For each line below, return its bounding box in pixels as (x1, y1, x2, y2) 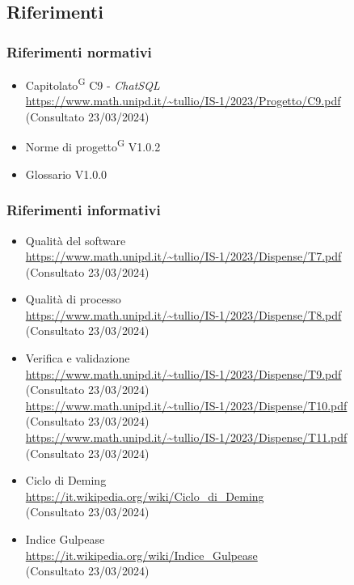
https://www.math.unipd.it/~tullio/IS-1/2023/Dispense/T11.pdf (25, 429, 348, 446)
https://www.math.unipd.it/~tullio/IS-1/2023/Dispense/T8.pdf (25, 306, 342, 323)
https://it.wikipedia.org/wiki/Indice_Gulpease (25, 546, 258, 563)
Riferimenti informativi (6, 200, 161, 220)
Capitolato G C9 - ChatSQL (25, 74, 160, 93)
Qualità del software (25, 231, 126, 248)
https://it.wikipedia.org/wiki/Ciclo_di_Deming (25, 487, 264, 504)
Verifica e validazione (25, 350, 130, 367)
